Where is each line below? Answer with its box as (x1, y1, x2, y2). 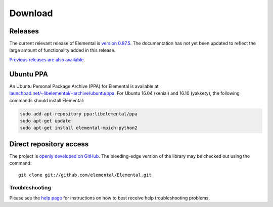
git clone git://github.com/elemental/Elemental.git (18, 172, 152, 178)
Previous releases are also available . (9, 56, 85, 63)
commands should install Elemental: (9, 97, 84, 103)
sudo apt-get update (20, 118, 71, 123)
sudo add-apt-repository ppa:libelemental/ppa (20, 111, 138, 116)
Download (9, 8, 53, 19)
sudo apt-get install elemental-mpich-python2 (20, 125, 138, 131)
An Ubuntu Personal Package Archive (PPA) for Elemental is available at (9, 83, 159, 89)
